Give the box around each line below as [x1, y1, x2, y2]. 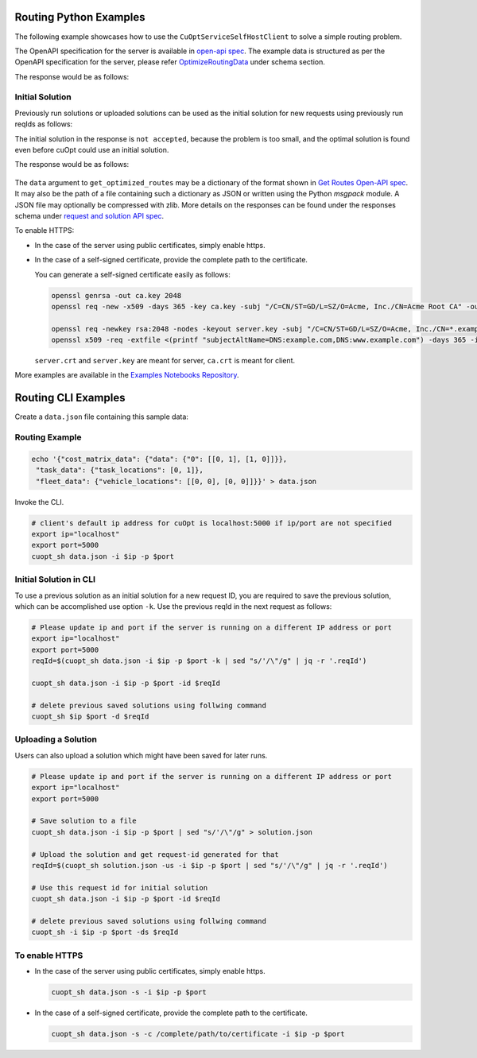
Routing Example [14, 432, 82, 443]
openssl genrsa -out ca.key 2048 [51, 291, 182, 300]
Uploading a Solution [14, 734, 97, 745]
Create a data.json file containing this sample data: [14, 412, 188, 421]
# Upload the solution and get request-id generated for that [31, 850, 279, 858]
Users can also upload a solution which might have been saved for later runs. [14, 750, 268, 760]
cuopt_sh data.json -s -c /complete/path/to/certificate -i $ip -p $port [51, 1029, 345, 1038]
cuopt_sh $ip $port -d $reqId [31, 712, 149, 721]
